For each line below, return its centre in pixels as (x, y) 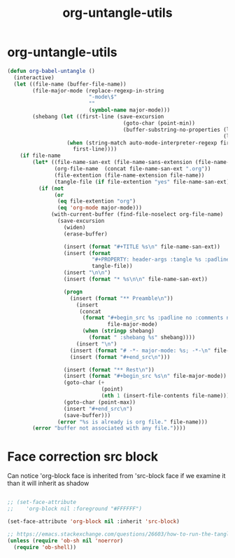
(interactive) (34, 77)
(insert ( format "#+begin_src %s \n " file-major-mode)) (145, 376)
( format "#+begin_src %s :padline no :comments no (157, 318)
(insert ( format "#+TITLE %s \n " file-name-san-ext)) (142, 247)
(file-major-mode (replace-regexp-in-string (98, 90)
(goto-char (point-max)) (100, 402)
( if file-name (40, 156)
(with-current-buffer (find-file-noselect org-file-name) (137, 215)
